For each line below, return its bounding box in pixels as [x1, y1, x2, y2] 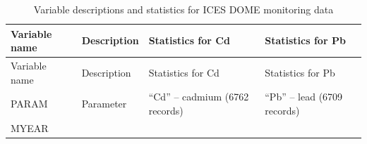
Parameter [81, 96, 127, 111]
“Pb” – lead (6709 [265, 89, 343, 104]
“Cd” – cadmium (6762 [148, 89, 249, 104]
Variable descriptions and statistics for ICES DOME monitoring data [33, 2, 334, 16]
